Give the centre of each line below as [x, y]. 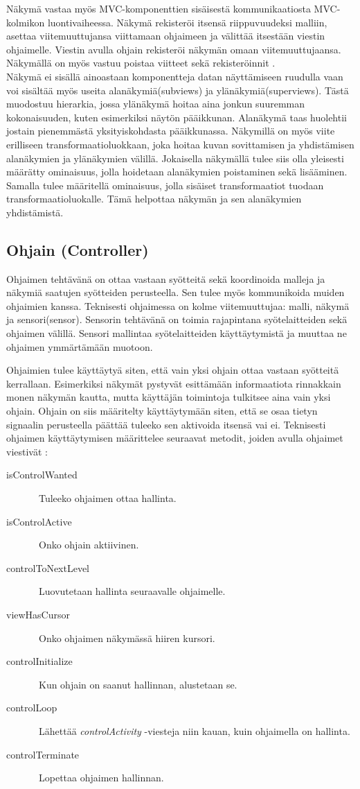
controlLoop [32, 708]
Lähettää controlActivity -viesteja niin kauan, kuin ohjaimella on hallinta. [194, 730]
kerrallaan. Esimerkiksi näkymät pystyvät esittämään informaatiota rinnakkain [174, 383]
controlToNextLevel [48, 567]
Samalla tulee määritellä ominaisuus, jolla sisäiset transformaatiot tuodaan [165, 185]
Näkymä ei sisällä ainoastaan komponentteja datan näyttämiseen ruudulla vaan [175, 76]
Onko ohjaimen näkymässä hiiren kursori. [127, 638]
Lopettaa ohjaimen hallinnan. [101, 778]
